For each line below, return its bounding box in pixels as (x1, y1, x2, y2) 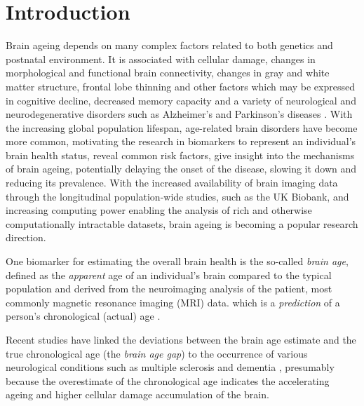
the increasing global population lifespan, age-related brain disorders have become (6, 120, 358, 135)
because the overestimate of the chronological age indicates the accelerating (6, 373, 330, 388)
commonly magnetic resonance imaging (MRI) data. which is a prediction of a (6, 295, 340, 309)
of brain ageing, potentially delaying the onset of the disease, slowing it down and (6, 161, 357, 176)
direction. (6, 230, 46, 245)
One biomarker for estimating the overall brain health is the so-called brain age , (6, 254, 349, 269)
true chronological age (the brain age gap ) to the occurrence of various (6, 346, 308, 360)
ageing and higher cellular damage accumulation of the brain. (6, 387, 269, 402)
